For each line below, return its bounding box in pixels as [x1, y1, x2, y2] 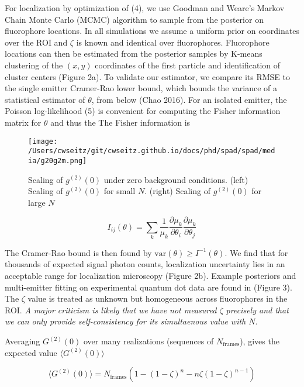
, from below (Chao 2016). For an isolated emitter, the [91, 93, 287, 105]
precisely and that [226, 303, 289, 316]
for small [103, 185, 136, 197]
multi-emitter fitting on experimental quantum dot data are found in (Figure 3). [5, 281, 292, 293]
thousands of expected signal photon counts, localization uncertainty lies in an [5, 258, 285, 270]
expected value [5, 346, 57, 358]
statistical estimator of [5, 93, 85, 105]
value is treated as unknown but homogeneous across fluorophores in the [27, 292, 288, 305]
